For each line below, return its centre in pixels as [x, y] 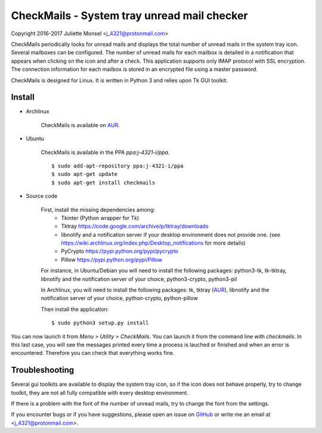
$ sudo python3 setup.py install [100, 323]
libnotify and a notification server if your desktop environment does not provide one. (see [171, 234]
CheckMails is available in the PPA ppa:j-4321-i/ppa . [105, 152]
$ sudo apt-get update [85, 174]
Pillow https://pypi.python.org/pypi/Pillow [112, 259]
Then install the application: [75, 309]
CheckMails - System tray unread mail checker [129, 16]
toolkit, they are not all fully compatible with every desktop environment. [100, 392]
